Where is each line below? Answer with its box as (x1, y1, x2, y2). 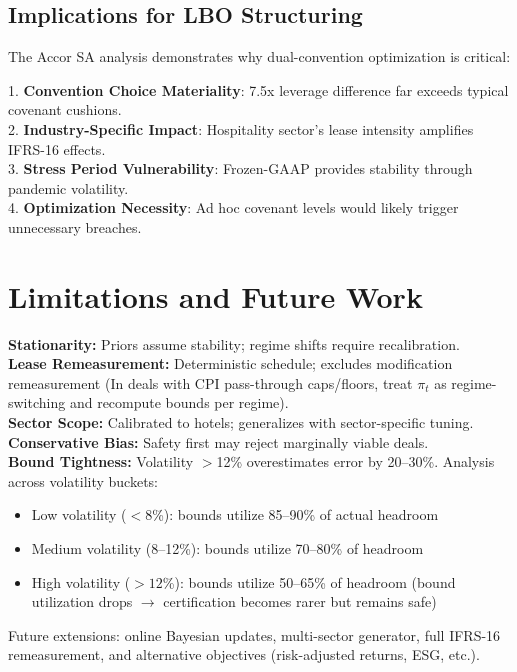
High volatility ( (31, 571, 131, 592)
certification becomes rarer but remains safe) (163, 591, 437, 612)
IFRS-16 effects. (8, 138, 106, 159)
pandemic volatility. (8, 177, 129, 198)
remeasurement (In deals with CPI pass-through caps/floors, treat (8, 372, 413, 393)
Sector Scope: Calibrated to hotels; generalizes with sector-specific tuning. (8, 412, 474, 433)
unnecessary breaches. (8, 216, 142, 237)
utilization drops (31, 591, 133, 612)
